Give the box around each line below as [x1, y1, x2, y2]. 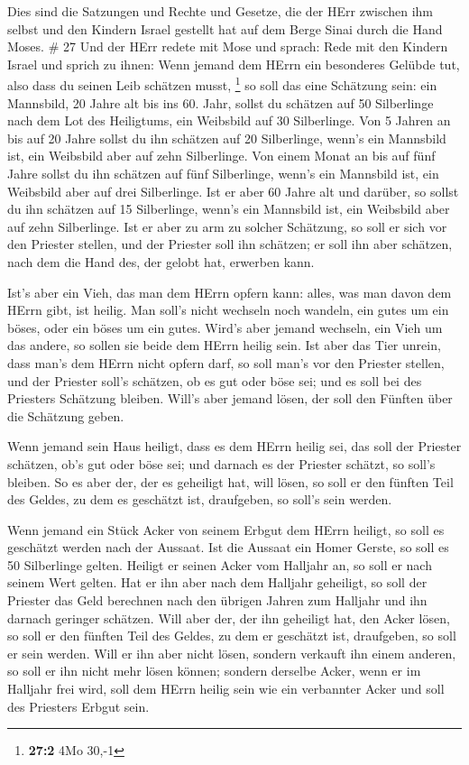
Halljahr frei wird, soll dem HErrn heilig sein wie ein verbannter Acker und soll [7, 679, 445, 698]
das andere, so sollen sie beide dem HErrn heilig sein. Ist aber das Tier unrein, [7, 336, 441, 355]
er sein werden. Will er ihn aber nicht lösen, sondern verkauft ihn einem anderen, [7, 643, 456, 662]
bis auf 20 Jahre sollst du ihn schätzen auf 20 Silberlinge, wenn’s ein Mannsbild [7, 128, 446, 147]
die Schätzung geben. [7, 406, 124, 425]
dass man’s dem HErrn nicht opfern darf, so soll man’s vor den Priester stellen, [7, 353, 445, 372]
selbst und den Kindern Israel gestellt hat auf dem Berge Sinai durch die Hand [7, 19, 443, 38]
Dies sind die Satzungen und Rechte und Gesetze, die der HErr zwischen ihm [7, 2, 434, 20]
